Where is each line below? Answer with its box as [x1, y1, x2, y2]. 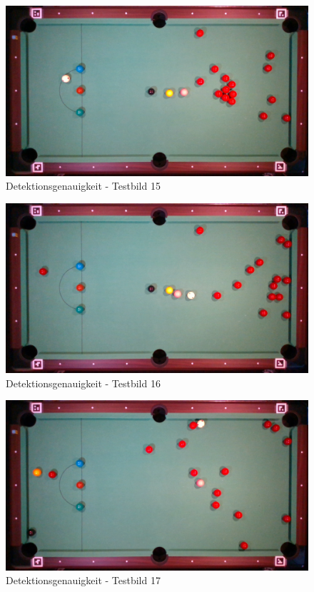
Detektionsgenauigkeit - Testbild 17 [6, 573, 161, 588]
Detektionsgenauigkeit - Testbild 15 [6, 178, 161, 193]
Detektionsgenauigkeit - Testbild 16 [6, 375, 161, 390]
